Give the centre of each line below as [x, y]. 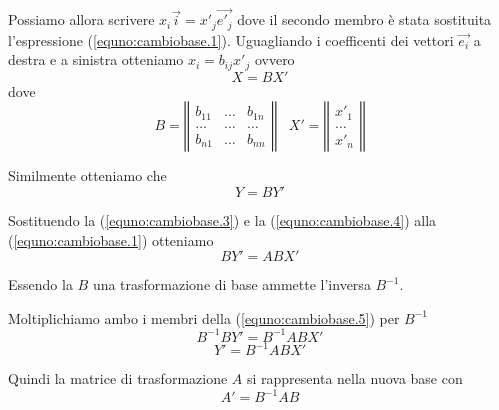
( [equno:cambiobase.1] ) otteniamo [111, 239]
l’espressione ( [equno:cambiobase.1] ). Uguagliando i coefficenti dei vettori [231, 39]
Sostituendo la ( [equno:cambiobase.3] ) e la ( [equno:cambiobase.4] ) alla [222, 219]
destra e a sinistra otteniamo [96, 59]
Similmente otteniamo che [87, 175]
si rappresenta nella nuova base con [354, 378]
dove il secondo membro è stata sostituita [364, 19]
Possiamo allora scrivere [81, 19]
